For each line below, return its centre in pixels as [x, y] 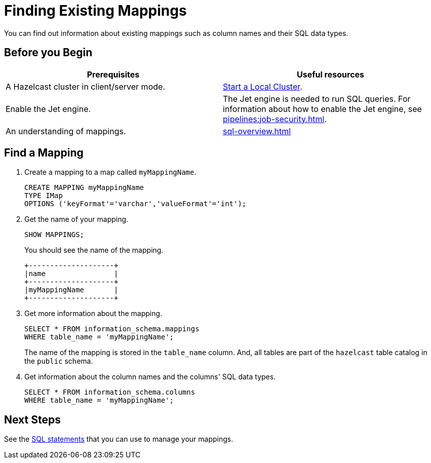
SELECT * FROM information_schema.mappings [112, 329]
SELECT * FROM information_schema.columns [110, 392]
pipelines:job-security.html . [275, 119]
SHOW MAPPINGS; [54, 235]
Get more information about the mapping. [93, 314]
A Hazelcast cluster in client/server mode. [85, 86]
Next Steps [32, 419]
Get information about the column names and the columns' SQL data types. [150, 377]
